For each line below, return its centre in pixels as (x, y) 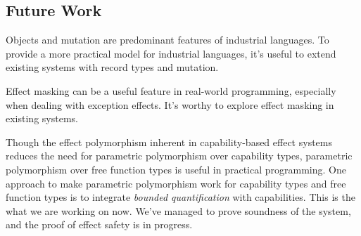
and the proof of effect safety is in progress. (99, 224)
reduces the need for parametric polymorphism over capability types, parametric (179, 156)
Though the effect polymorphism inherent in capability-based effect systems (169, 142)
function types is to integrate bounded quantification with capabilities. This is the (180, 197)
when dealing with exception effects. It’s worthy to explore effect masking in (170, 104)
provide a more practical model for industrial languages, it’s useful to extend (171, 53)
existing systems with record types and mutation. (112, 67)
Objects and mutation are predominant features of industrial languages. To (167, 40)
